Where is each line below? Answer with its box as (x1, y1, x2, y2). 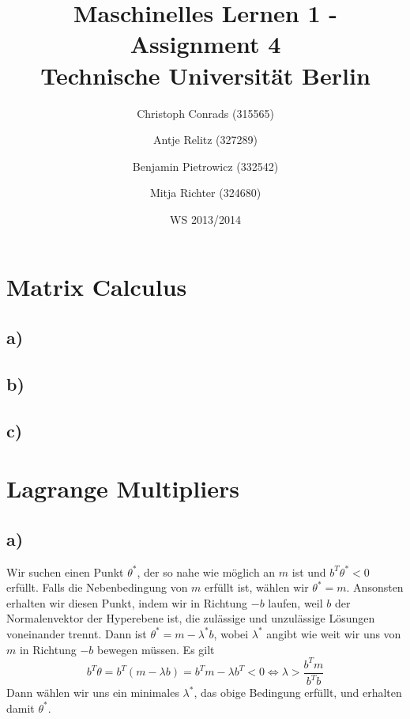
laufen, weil (268, 594, 323, 611)
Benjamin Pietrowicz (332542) (132, 157, 279, 174)
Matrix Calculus (6, 271, 187, 303)
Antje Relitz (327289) (152, 131, 258, 148)
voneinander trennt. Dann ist (6, 625, 147, 641)
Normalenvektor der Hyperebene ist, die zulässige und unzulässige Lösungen (6, 610, 375, 626)
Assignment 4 (130, 28, 281, 60)
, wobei (213, 625, 249, 641)
